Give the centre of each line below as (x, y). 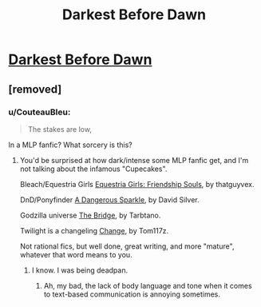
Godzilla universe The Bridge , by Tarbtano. (90, 215)
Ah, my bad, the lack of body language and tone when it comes (148, 285)
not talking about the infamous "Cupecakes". (93, 169)
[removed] (35, 89)
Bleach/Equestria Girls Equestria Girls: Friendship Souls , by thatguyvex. (137, 184)
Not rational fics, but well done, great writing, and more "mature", (127, 246)
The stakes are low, (59, 129)
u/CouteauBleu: (40, 112)
